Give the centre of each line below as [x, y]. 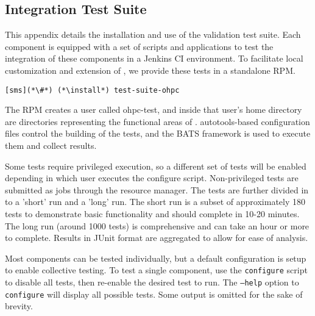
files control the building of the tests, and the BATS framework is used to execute [158, 133]
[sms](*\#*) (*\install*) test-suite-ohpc [92, 90]
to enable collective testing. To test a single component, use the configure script [156, 270]
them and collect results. [51, 145]
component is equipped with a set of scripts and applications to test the [139, 46]
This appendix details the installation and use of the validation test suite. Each [153, 34]
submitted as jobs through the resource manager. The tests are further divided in [157, 189]
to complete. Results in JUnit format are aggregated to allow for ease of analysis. [157, 238]
